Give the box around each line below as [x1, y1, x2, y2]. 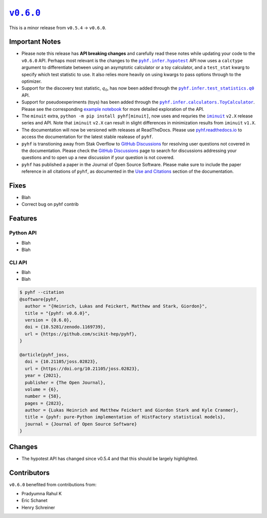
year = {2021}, [25, 373, 62, 378]
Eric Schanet [21, 498, 48, 504]
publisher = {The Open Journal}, [25, 379, 106, 385]
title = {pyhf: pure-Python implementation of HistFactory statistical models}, [25, 414, 226, 420]
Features [9, 214, 37, 223]
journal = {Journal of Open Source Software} [25, 421, 137, 427]
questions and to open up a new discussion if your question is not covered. [21, 155, 175, 160]
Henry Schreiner [21, 504, 55, 510]
